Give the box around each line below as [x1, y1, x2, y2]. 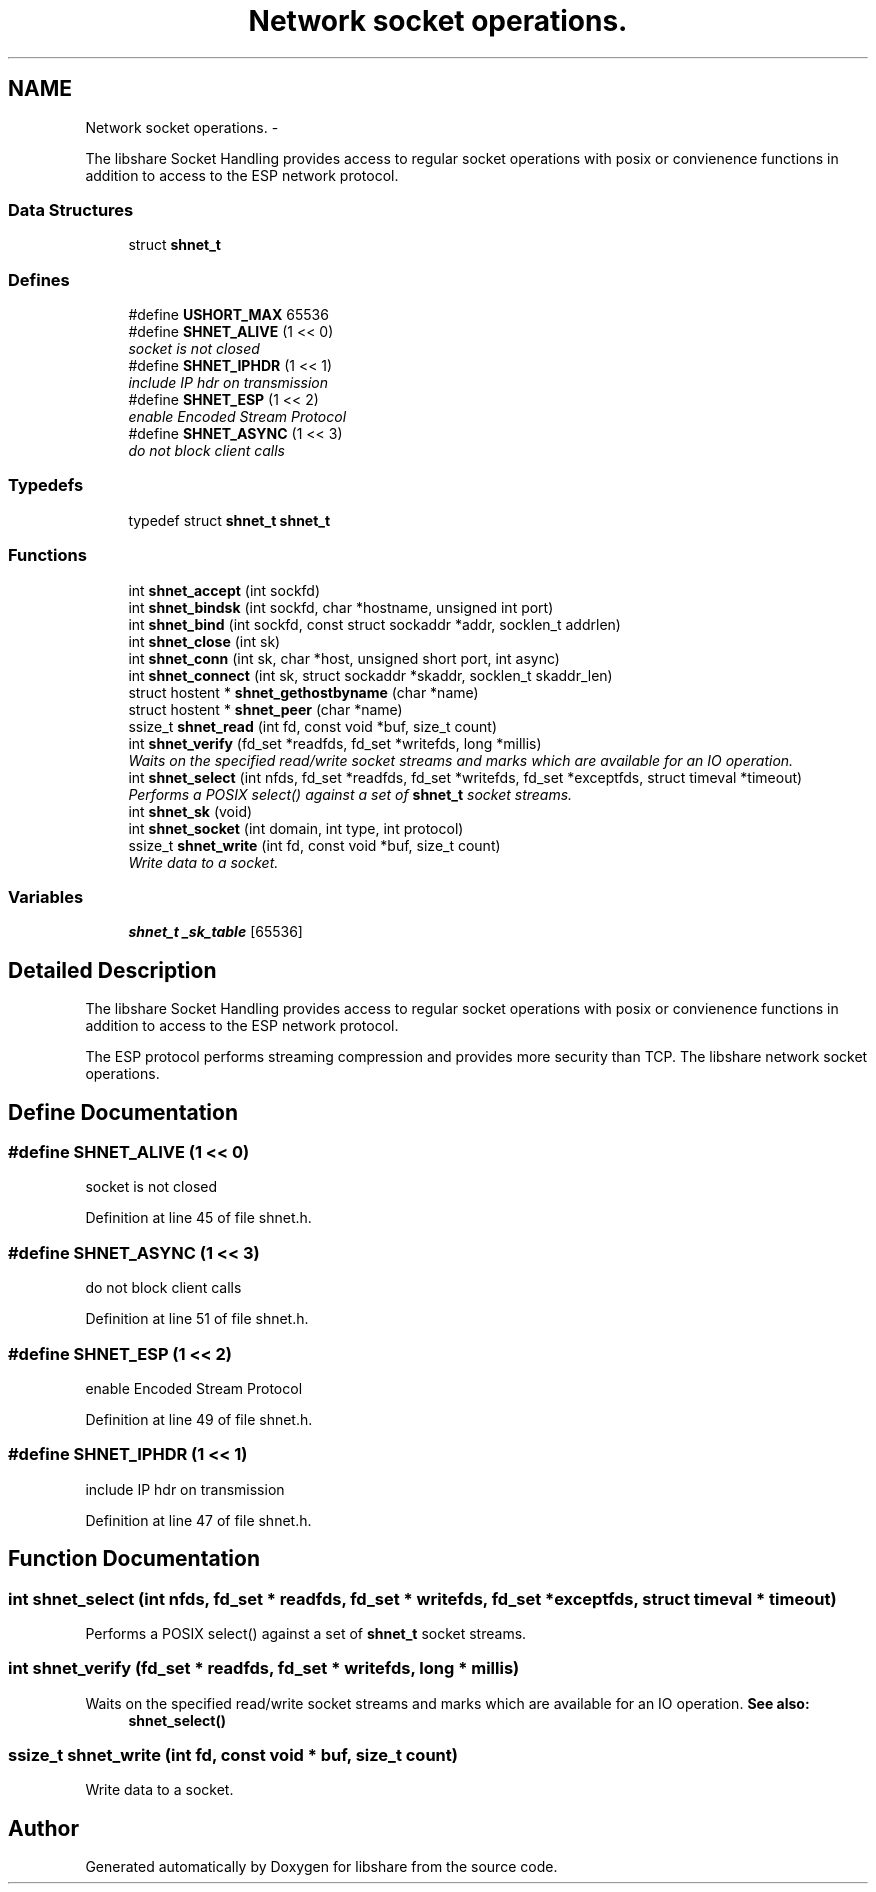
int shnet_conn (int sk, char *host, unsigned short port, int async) [128, 649, 560, 667]
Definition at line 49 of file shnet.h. [85, 1410, 313, 1428]
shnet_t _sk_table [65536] [128, 923, 303, 941]
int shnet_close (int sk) [128, 632, 281, 650]
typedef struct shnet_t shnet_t [128, 511, 331, 529]
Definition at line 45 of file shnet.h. [85, 1209, 312, 1227]
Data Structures [8, 199, 134, 220]
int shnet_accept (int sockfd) [128, 581, 321, 599]
